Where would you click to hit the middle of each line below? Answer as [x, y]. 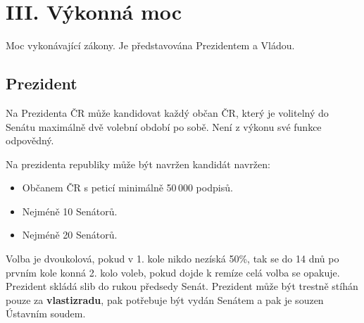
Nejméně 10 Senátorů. [70, 211]
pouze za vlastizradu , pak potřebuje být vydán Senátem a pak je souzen [165, 299]
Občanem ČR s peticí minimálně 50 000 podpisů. [127, 188]
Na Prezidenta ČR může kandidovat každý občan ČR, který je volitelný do [167, 112]
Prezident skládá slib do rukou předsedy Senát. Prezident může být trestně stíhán [182, 286]
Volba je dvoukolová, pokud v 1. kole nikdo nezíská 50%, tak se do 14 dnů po [172, 259]
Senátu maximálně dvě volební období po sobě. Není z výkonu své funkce [164, 126]
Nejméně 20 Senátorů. [70, 235]
